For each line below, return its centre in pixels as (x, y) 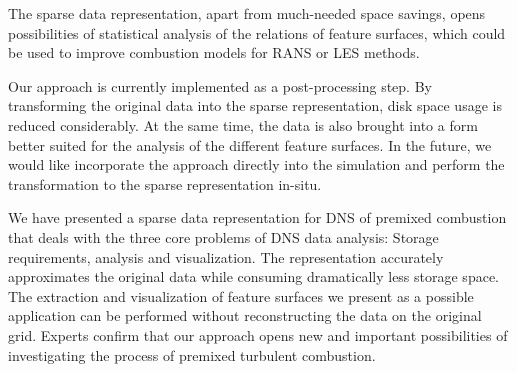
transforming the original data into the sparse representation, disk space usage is (255, 105)
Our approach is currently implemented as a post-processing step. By (220, 85)
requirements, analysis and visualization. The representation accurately (226, 256)
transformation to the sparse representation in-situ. (165, 183)
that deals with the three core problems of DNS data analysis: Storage (223, 236)
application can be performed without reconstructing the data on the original (245, 315)
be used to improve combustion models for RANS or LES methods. (214, 52)
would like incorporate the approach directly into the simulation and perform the (256, 164)
